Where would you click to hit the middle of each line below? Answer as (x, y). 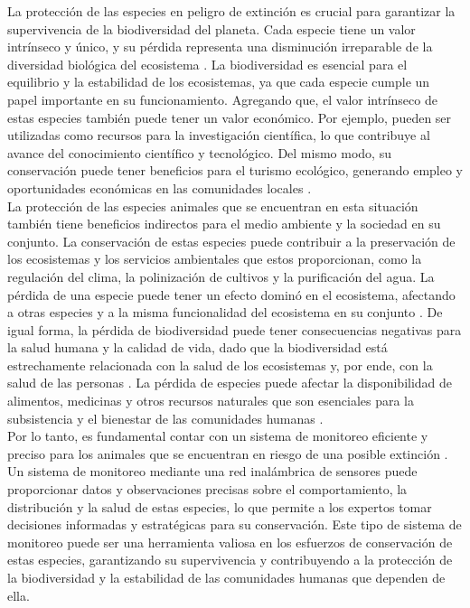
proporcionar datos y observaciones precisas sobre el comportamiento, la (207, 489)
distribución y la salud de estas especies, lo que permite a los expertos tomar (220, 506)
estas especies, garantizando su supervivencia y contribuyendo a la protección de (230, 560)
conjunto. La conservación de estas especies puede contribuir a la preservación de (231, 241)
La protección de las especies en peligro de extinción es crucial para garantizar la (231, 11)
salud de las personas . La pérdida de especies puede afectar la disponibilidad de (230, 383)
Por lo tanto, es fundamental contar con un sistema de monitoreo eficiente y (218, 436)
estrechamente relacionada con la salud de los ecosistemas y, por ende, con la (220, 365)
